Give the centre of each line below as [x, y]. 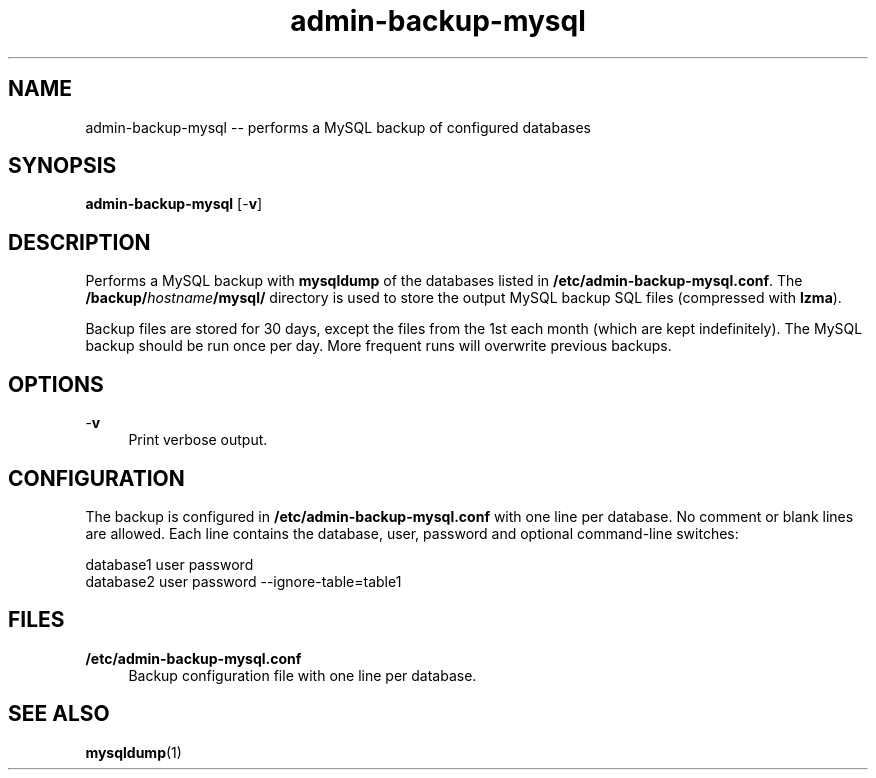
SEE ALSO [59, 714]
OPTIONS [56, 384]
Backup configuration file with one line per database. [302, 675]
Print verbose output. [198, 440]
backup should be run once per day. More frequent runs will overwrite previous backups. [378, 346]
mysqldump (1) [133, 752]
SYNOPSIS [62, 166]
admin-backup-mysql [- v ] [174, 204]
